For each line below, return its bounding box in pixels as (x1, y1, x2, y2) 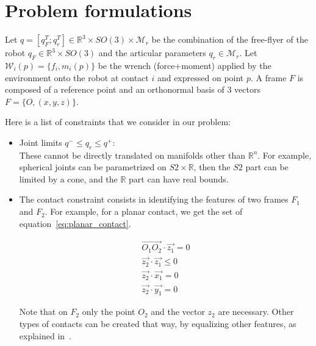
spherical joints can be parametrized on (19, 160, 167, 173)
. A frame (251, 71, 287, 84)
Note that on (19, 305, 68, 318)
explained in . (19, 329, 72, 342)
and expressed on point (157, 71, 244, 84)
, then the (193, 160, 231, 173)
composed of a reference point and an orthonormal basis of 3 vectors (5, 83, 260, 96)
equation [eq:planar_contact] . (19, 217, 131, 229)
